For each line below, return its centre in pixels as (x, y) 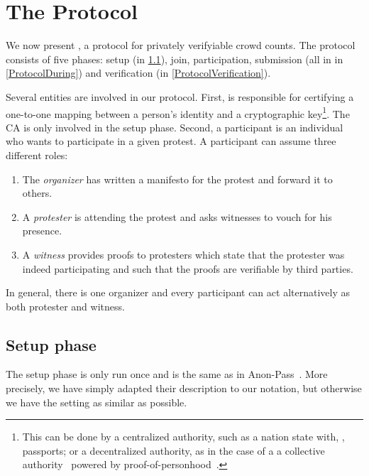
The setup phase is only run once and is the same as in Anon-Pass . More (167, 374)
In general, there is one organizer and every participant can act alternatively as (178, 292)
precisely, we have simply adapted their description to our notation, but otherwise (184, 388)
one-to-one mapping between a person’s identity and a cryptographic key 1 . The (178, 112)
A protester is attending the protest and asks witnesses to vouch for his (177, 216)
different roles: (37, 155)
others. (37, 193)
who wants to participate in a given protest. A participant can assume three (171, 141)
